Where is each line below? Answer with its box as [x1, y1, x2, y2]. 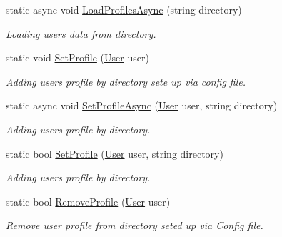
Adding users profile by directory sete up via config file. [6, 74, 246, 89]
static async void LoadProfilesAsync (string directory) [6, 2, 242, 16]
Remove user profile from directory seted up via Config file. [6, 218, 263, 233]
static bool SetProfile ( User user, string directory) [6, 146, 223, 161]
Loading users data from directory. [6, 26, 156, 41]
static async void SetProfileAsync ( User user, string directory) [6, 98, 278, 113]
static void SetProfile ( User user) [6, 50, 149, 65]
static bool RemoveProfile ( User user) [6, 193, 171, 208]
